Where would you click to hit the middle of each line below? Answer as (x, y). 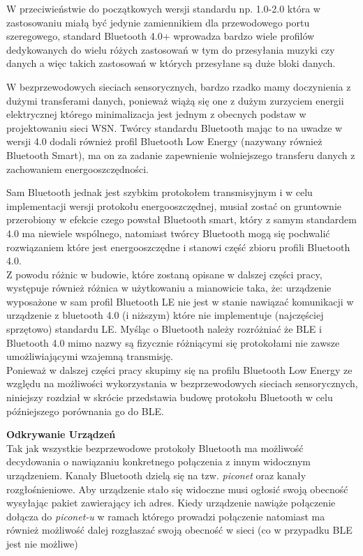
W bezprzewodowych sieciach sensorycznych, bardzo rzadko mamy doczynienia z (179, 86)
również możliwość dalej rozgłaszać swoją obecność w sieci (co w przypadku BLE (179, 530)
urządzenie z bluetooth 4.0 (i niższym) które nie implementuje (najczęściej (165, 315)
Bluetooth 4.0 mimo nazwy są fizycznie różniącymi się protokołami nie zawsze (173, 342)
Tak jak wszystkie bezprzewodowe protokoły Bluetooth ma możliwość (155, 448)
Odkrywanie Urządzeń (61, 434)
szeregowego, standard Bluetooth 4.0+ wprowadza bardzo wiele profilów (161, 36)
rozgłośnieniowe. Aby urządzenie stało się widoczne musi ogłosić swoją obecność (177, 489)
